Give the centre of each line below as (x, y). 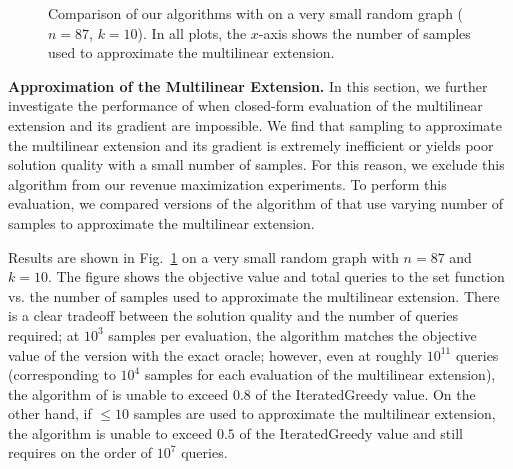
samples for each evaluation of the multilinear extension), (320, 374)
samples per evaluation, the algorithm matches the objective (292, 334)
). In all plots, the (192, 32)
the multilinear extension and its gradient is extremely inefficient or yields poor (251, 144)
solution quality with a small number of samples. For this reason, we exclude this (256, 164)
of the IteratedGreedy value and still (351, 432)
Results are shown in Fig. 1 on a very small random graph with (203, 256)
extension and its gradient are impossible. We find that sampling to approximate (255, 124)
